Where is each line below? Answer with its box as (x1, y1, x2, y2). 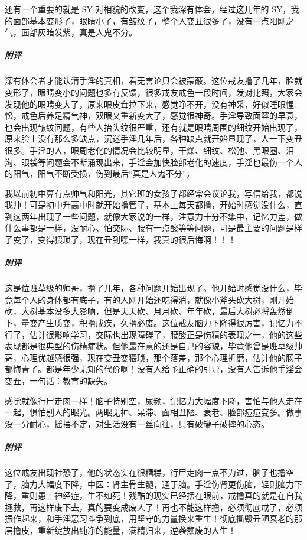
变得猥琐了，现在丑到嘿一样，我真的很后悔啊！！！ (37, 233, 236, 246)
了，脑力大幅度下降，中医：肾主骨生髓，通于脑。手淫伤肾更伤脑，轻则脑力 (5, 477, 294, 490)
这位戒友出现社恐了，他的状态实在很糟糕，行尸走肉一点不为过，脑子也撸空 (5, 466, 294, 478)
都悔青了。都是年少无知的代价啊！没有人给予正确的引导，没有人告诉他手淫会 (5, 363, 302, 375)
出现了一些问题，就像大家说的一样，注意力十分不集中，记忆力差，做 (37, 210, 302, 222)
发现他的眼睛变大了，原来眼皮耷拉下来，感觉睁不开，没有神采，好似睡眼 (5, 97, 286, 110)
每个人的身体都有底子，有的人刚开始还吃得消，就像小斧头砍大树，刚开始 (12, 293, 294, 305)
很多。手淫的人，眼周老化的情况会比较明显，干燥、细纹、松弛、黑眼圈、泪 (5, 144, 294, 156)
